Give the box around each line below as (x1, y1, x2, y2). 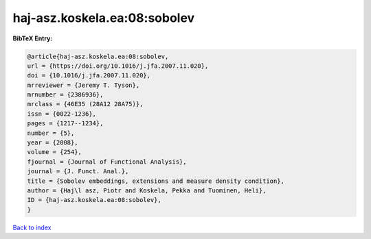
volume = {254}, (27, 148, 82, 156)
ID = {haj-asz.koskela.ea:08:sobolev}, (27, 196, 161, 204)
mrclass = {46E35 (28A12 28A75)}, (27, 100, 144, 108)
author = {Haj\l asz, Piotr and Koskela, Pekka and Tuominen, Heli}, (27, 187, 267, 194)
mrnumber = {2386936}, (27, 91, 104, 99)
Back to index (12, 223, 52, 231)
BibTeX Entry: (12, 34, 53, 42)
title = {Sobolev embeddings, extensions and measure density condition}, (27, 177, 285, 185)
